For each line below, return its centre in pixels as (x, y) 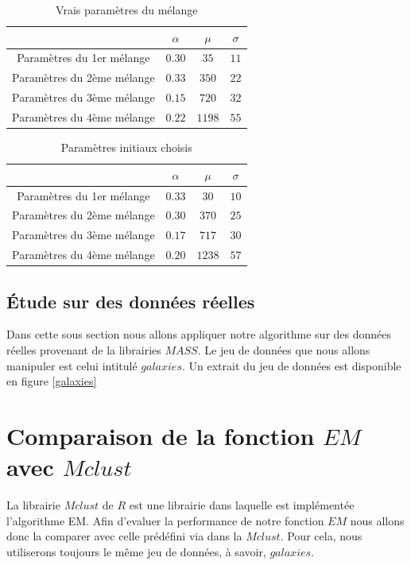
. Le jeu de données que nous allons (284, 349)
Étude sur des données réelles (131, 301)
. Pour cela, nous (321, 536)
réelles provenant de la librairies (84, 349)
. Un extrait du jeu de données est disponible (291, 365)
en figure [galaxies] (52, 381)
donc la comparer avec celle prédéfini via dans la (124, 536)
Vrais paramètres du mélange (127, 10)
